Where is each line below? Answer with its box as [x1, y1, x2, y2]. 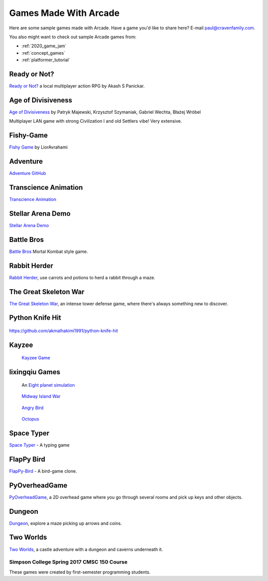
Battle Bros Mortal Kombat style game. [9, 249, 88, 254]
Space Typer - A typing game [9, 442, 69, 448]
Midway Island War [21, 393, 61, 400]
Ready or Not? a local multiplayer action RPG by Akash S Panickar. [9, 83, 145, 89]
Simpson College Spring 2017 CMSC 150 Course [9, 559, 128, 566]
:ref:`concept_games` [21, 50, 66, 56]
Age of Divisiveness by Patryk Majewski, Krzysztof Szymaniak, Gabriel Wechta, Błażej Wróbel [9, 109, 201, 115]
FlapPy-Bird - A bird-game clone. [9, 468, 77, 474]
